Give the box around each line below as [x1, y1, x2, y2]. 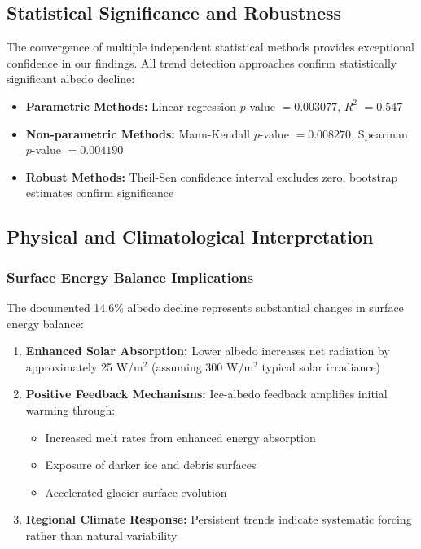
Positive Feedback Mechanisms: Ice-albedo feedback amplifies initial [25, 385, 388, 402]
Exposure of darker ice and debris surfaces [45, 456, 257, 473]
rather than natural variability [25, 526, 178, 543]
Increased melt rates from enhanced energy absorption [45, 428, 316, 446]
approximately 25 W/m [25, 358, 143, 375]
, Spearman [351, 125, 408, 142]
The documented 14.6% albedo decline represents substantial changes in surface [7, 298, 404, 315]
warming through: [25, 401, 116, 418]
